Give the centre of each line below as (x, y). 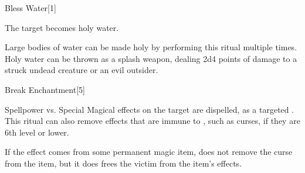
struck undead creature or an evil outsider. (82, 70)
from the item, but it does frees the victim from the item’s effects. (123, 163)
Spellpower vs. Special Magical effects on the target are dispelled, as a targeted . (150, 109)
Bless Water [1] (30, 8)
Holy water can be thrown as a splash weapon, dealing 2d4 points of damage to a (151, 58)
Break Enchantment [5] (45, 89)
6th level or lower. (37, 132)
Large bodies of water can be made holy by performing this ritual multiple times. (151, 47)
